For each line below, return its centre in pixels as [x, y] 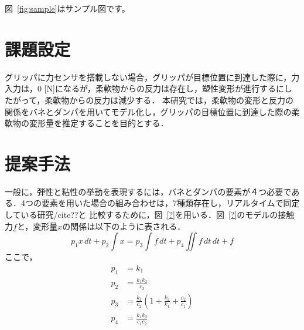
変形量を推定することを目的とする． [99, 123]
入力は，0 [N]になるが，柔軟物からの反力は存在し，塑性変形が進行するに [145, 88]
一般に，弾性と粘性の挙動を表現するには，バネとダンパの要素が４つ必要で [148, 191]
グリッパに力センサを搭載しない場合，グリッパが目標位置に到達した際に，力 [152, 77]
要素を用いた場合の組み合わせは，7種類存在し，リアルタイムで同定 [170, 203]
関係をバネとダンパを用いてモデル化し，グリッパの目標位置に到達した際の [148, 111]
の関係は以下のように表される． [124, 226]
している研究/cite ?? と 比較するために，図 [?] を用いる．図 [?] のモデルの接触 [150, 214]
